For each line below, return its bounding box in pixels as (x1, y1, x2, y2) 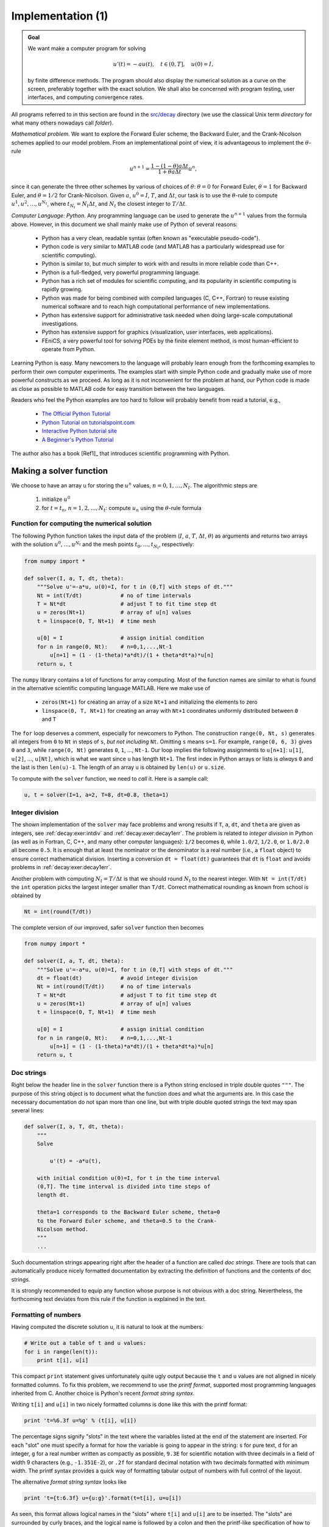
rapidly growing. (41, 286, 83, 293)
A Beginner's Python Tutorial (41, 436, 114, 443)
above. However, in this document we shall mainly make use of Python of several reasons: (11, 220, 238, 228)
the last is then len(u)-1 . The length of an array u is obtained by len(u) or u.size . (11, 763, 225, 771)
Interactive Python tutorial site (41, 428, 117, 435)
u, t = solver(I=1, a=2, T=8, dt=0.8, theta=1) (24, 791, 169, 798)
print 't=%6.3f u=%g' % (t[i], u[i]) (24, 1417, 137, 1424)
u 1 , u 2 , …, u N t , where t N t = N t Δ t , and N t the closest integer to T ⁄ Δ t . (11, 199, 187, 210)
